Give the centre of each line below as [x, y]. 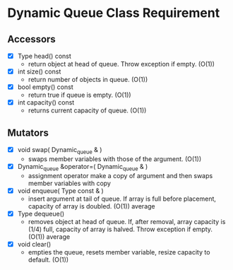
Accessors [32, 39]
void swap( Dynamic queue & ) [60, 151]
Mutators [28, 133]
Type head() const [44, 56]
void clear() [34, 244]
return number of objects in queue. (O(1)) [88, 80]
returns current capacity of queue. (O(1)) [87, 110]
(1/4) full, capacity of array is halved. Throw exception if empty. [120, 229]
